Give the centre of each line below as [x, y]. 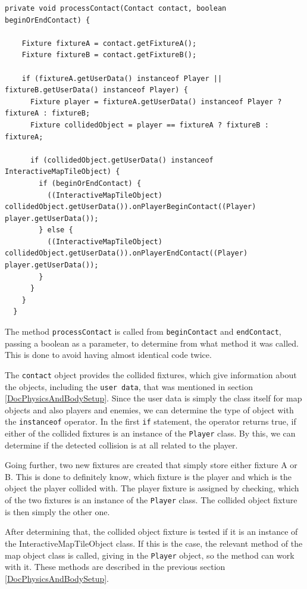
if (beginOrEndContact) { [90, 183]
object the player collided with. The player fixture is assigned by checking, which [152, 488]
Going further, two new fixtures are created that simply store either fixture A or [151, 465]
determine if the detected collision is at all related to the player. [121, 445]
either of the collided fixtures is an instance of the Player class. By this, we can [150, 433]
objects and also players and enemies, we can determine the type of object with [149, 409]
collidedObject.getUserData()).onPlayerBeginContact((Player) [131, 207]
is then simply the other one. [57, 511]
